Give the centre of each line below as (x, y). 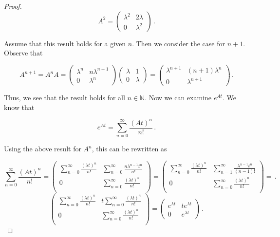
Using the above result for (43, 149)
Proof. (13, 6)
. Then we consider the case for (178, 43)
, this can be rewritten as (129, 149)
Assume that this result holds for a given (65, 43)
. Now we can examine (178, 97)
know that (19, 107)
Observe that (23, 53)
